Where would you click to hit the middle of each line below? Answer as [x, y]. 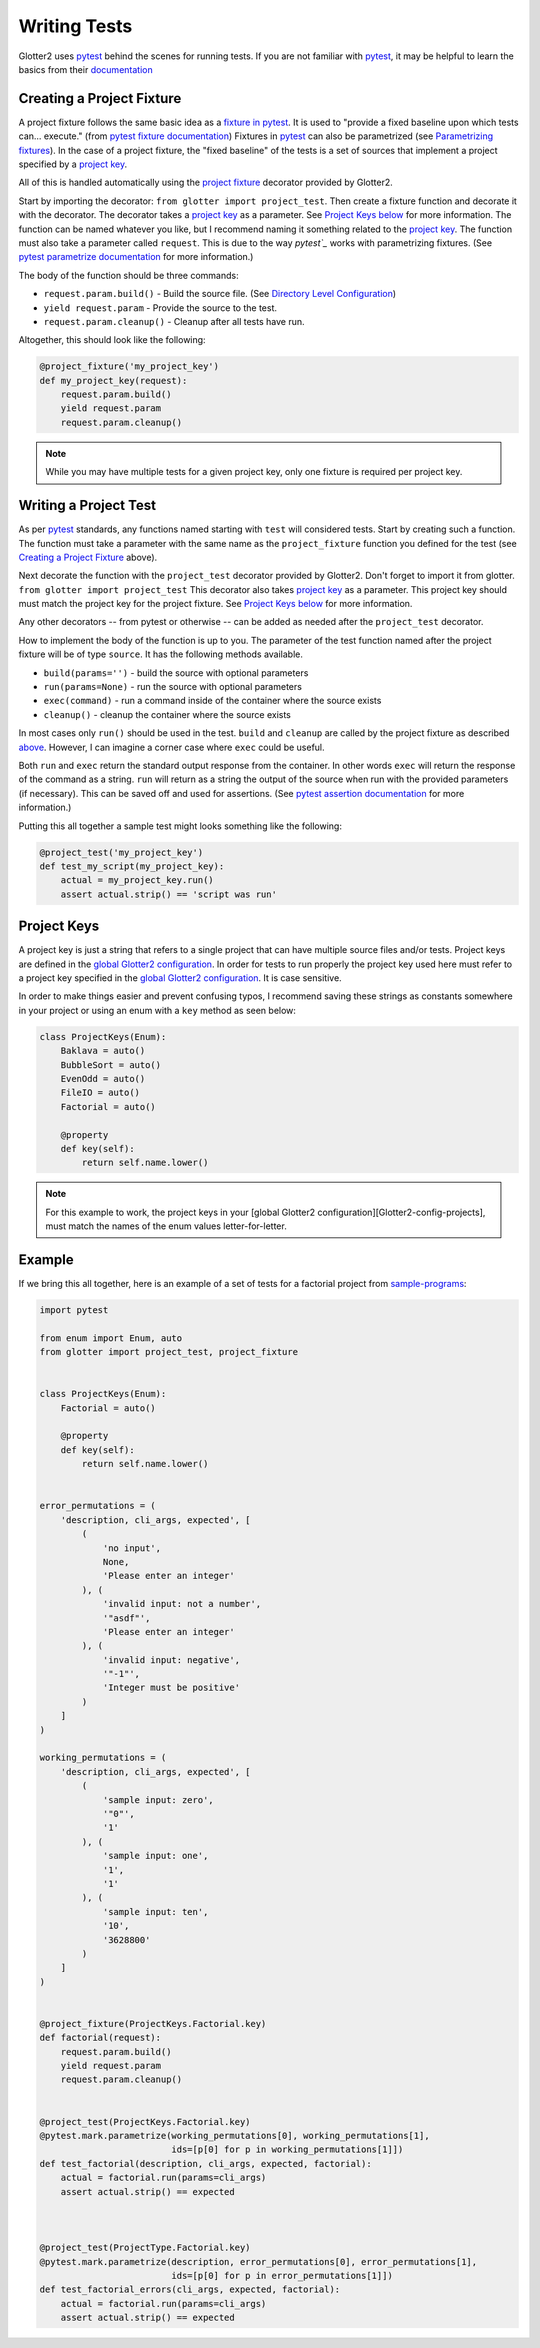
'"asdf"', [126, 1618]
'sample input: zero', [158, 1799]
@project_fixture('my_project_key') [129, 366]
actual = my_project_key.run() [137, 880]
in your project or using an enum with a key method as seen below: [157, 1010]
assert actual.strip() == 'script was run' [168, 894]
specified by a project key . [73, 164]
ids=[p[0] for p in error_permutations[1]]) [282, 2275]
